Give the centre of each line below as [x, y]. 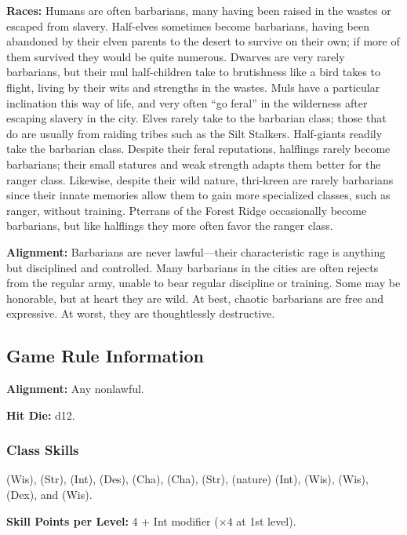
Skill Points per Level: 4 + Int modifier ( [113, 520]
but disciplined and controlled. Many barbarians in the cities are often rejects [193, 267]
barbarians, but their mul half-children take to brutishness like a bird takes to [194, 72]
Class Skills [43, 450]
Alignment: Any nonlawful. [75, 389]
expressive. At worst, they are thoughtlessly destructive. [141, 313]
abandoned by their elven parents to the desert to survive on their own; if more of [203, 41]
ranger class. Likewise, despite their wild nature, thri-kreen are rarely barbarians [200, 179]
